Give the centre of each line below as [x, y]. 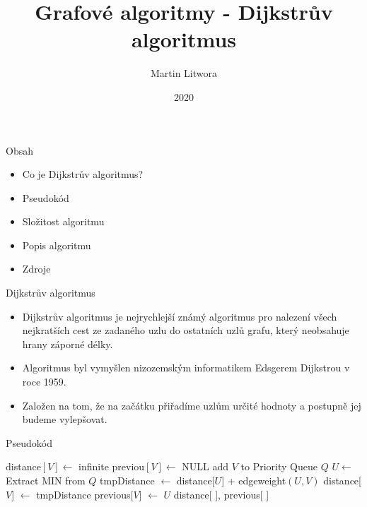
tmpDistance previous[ [85, 494]
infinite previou [112, 466]
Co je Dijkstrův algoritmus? [83, 174]
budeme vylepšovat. [65, 419]
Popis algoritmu [57, 245]
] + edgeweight [254, 480]
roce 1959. [44, 382]
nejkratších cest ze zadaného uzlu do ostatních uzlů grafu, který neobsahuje [186, 330]
